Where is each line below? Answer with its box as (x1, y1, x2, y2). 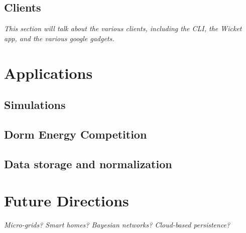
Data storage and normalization (4, 156, 172, 171)
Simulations (4, 97, 66, 112)
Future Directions (4, 190, 129, 211)
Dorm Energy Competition (4, 126, 147, 142)
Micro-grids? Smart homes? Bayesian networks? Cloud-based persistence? (4, 219, 230, 230)
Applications (4, 62, 93, 83)
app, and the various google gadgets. (4, 33, 114, 43)
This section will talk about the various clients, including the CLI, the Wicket (4, 23, 242, 34)
